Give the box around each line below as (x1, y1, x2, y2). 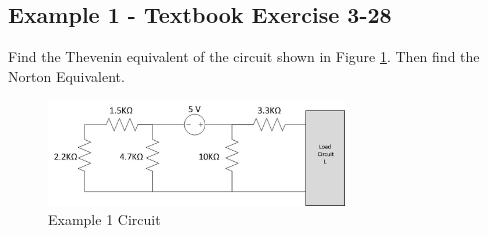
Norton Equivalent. (8, 65, 125, 86)
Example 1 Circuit (48, 209, 161, 230)
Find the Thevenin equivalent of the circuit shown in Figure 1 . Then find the (8, 46, 480, 67)
